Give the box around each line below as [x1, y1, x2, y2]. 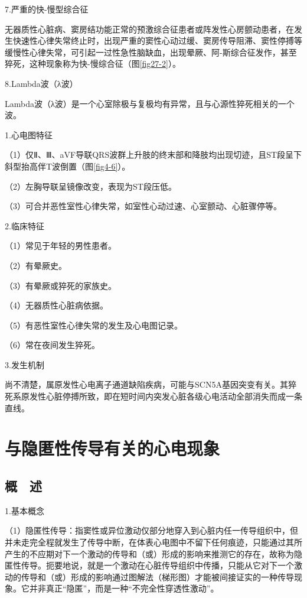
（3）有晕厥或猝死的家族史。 [5, 279, 116, 291]
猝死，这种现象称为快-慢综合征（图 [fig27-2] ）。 [5, 57, 181, 70]
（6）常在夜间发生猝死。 [5, 339, 100, 351]
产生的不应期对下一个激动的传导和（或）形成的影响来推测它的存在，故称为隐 [5, 547, 302, 560]
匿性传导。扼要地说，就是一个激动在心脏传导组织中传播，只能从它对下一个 [5, 559, 294, 571]
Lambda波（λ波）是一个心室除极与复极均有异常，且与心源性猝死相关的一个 [5, 97, 295, 109]
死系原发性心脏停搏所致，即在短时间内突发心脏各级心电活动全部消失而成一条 [5, 390, 302, 402]
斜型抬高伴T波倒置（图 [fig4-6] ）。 [5, 160, 130, 172]
